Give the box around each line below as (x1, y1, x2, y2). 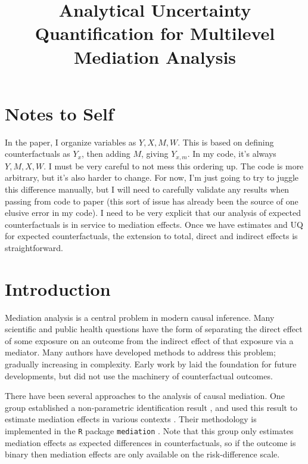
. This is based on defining (178, 135, 274, 148)
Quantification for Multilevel (35, 21, 275, 45)
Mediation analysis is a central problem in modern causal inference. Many (5, 311, 275, 323)
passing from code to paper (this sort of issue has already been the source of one (5, 194, 298, 207)
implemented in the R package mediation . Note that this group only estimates (5, 424, 294, 437)
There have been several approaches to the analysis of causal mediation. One (5, 389, 285, 402)
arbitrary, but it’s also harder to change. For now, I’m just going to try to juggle (5, 171, 299, 184)
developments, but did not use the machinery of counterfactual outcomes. (5, 369, 273, 382)
